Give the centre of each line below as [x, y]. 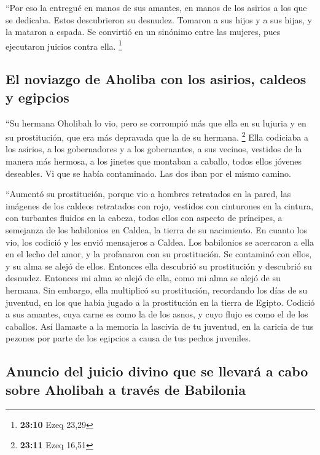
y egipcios [37, 97]
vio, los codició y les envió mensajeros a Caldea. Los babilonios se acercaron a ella [160, 242]
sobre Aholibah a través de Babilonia [126, 389]
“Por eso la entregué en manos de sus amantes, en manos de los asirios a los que [156, 7]
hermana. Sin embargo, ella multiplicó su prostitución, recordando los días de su [157, 290]
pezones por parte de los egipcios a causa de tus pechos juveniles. [128, 338]
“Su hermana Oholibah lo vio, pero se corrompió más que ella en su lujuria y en [156, 122]
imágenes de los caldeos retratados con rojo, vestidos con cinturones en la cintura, [159, 205]
